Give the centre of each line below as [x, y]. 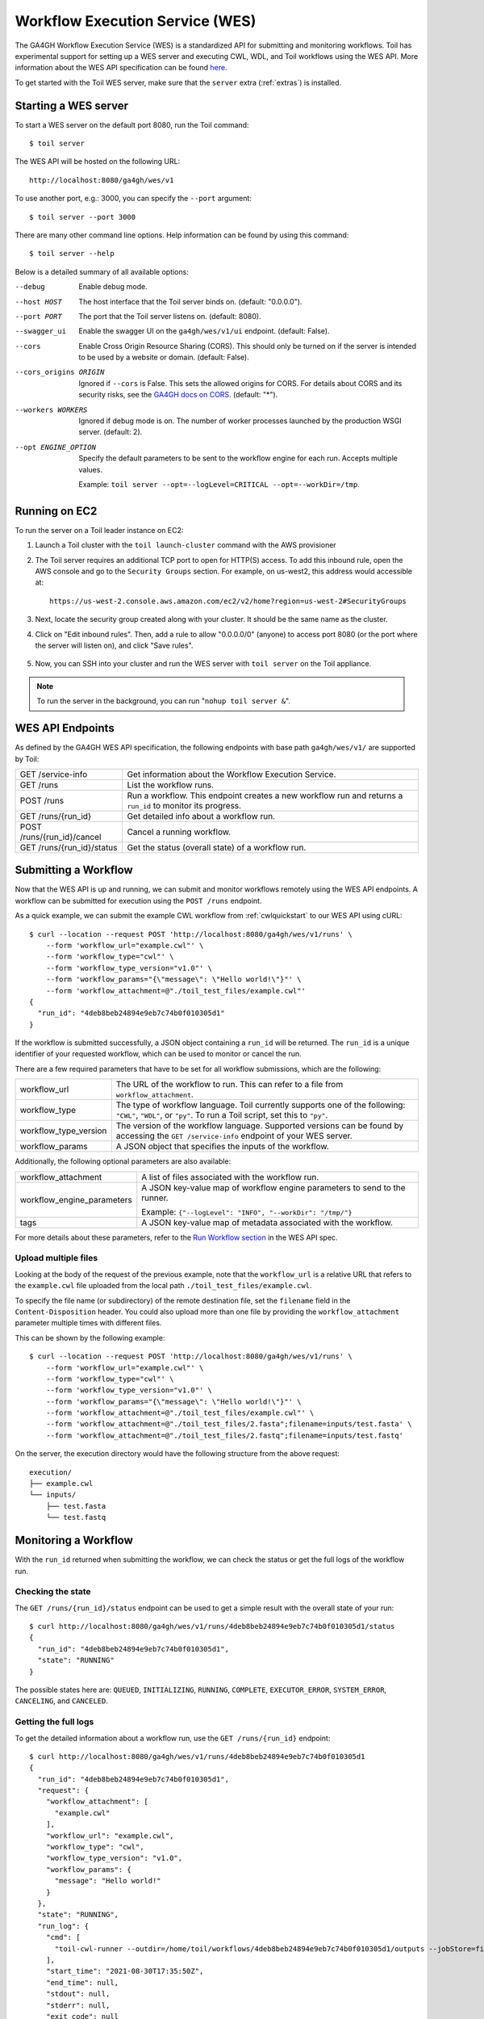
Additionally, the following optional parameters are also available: [123, 1161]
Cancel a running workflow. [179, 832]
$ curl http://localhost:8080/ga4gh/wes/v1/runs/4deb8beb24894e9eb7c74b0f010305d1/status [212, 1627]
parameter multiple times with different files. [88, 1323]
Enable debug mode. [113, 287]
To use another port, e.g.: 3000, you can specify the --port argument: [133, 199]
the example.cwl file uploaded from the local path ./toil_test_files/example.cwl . [163, 1286]
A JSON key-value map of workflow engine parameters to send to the [274, 1187]
